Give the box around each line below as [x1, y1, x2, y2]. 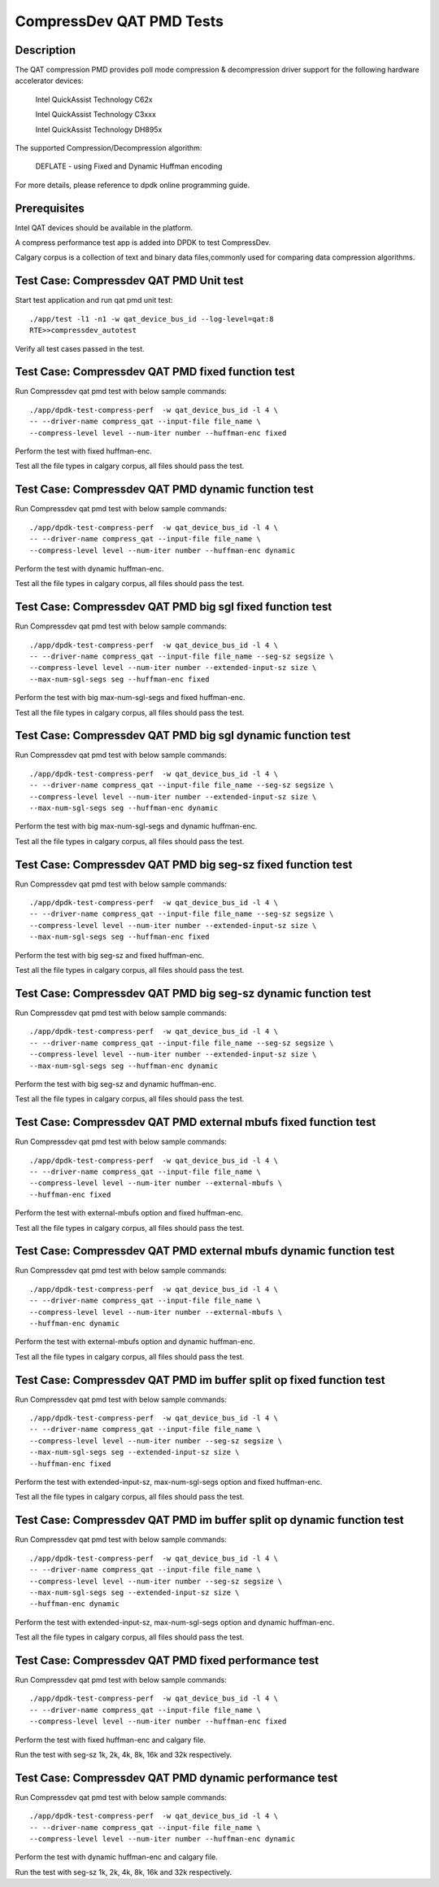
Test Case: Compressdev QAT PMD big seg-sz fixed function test [15, 857, 353, 871]
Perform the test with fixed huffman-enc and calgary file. [15, 1735, 206, 1745]
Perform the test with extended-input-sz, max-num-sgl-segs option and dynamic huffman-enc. [15, 1617, 335, 1627]
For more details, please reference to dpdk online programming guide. [15, 180, 250, 190]
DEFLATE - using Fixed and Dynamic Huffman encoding [35, 161, 223, 171]
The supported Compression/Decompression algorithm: [15, 143, 202, 153]
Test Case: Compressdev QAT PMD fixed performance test [15, 1653, 319, 1667]
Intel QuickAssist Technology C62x [35, 94, 154, 104]
